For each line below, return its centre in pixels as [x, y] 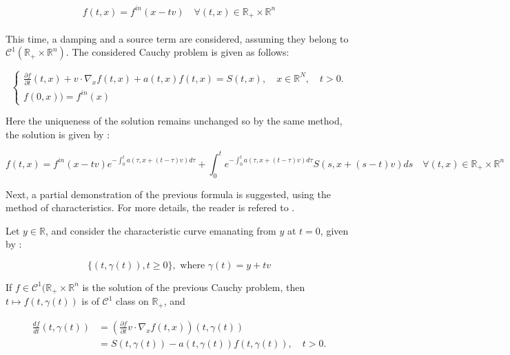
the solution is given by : [58, 134]
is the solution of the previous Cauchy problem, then [194, 287]
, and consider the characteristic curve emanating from [161, 230]
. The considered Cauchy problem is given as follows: [177, 52]
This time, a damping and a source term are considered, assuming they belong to [177, 38]
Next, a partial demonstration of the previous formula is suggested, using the [168, 194]
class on [132, 301]
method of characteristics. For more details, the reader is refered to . [150, 207]
